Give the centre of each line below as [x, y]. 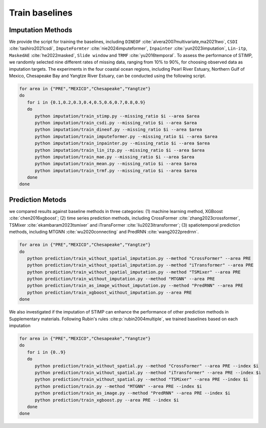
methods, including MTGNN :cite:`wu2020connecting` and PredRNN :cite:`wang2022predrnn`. [104, 232]
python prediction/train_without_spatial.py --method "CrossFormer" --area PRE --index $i [147, 366]
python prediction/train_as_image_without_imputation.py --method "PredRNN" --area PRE [135, 286]
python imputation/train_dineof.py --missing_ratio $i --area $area [119, 130]
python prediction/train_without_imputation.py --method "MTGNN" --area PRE [121, 279]
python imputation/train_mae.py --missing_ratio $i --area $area [115, 157]
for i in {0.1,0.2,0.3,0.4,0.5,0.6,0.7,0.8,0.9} [86, 102]
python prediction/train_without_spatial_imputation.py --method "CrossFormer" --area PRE [139, 258]
